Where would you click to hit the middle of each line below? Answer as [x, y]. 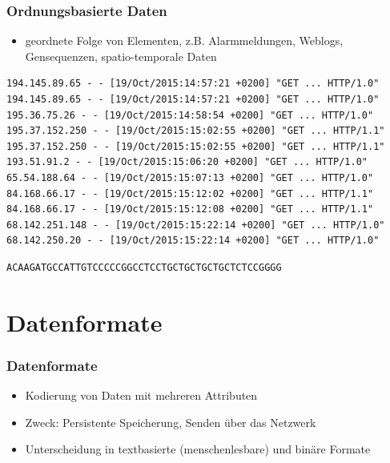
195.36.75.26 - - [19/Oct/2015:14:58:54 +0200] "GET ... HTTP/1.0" [190, 115]
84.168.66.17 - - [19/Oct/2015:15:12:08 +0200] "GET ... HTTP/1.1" [190, 209]
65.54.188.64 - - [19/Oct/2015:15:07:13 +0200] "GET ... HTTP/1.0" [190, 177]
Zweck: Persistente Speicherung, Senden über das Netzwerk [171, 422]
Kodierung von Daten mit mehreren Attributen [141, 395]
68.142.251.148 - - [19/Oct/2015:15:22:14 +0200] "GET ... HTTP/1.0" [196, 225]
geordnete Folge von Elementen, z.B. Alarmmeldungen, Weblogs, [184, 40]
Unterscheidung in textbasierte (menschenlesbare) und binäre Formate [198, 449]
